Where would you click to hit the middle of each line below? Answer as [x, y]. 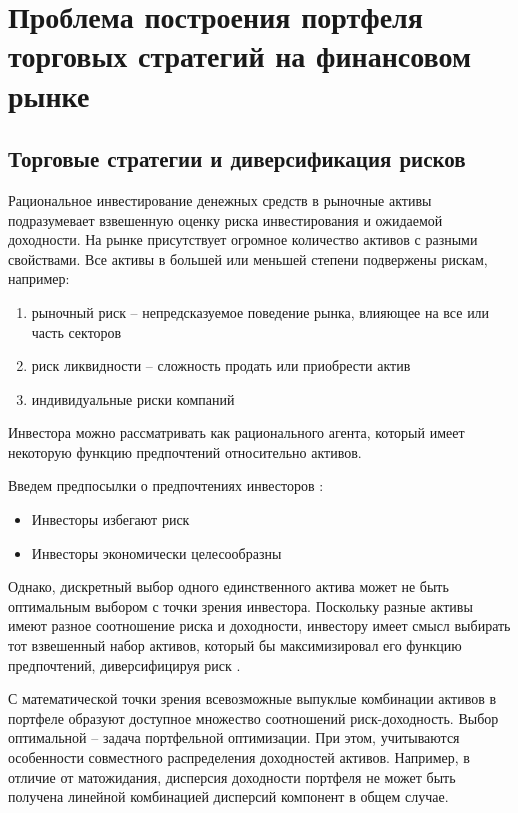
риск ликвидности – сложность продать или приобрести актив [221, 365]
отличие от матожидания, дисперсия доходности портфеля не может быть [232, 776]
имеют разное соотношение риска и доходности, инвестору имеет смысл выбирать [259, 625]
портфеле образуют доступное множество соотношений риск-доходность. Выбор [253, 717]
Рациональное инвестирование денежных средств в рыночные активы [220, 199]
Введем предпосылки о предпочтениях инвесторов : [166, 485]
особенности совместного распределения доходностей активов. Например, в [239, 757]
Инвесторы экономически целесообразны [156, 552]
